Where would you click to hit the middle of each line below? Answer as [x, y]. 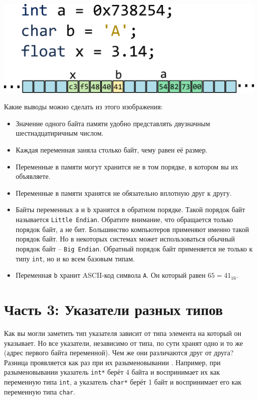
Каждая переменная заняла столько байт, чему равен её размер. [112, 150]
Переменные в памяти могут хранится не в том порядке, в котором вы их [127, 166]
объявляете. [33, 176]
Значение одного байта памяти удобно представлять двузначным [113, 123]
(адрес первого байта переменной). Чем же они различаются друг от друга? [119, 353]
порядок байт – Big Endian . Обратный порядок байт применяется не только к [134, 248]
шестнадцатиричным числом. [60, 133]
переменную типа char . [40, 391]
